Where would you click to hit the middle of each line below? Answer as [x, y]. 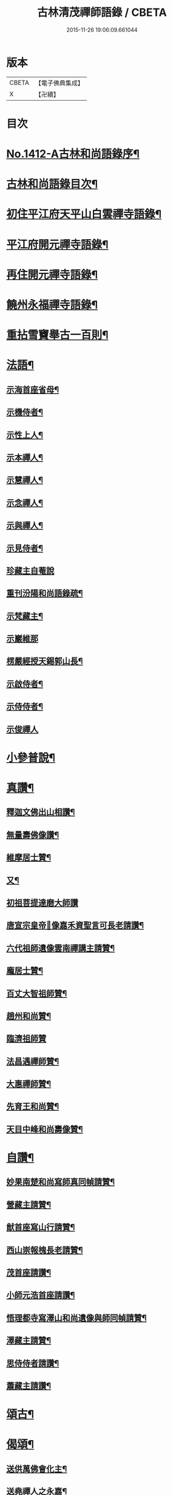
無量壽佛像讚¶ [33, 835]
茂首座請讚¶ [29, 1273]
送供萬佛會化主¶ [37, 1468]
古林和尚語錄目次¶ [52, 184]
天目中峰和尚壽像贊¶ [45, 1129]
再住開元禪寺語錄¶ [52, 274]
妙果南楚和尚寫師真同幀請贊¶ [61, 1182]
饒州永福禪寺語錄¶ [52, 305]
